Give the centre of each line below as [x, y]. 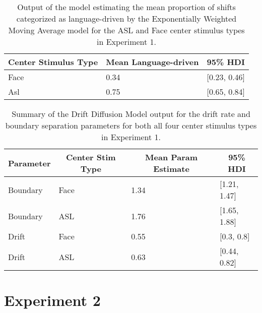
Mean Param [172, 157]
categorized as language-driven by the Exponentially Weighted [126, 18]
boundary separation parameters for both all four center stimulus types [131, 125]
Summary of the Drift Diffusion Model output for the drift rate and [131, 114]
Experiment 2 [52, 300]
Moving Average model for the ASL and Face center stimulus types [126, 30]
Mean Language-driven [152, 62]
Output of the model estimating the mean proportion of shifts [126, 7]
